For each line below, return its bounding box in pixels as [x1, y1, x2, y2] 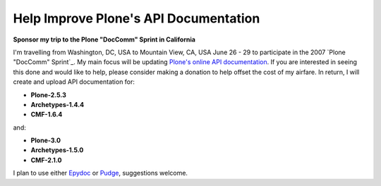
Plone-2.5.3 [30, 90, 66, 99]
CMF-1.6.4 [30, 110, 63, 119]
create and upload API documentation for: [13, 77, 135, 86]
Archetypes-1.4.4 [30, 100, 85, 108]
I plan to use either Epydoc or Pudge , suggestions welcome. [13, 169, 188, 178]
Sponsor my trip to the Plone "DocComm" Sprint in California [13, 35, 195, 44]
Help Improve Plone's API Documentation [13, 11, 260, 26]
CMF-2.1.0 [30, 156, 62, 164]
